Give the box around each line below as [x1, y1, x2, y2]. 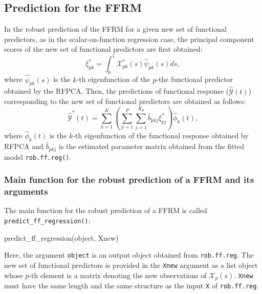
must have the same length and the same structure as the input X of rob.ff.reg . [4, 280, 259, 291]
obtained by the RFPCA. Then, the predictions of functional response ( [4, 86, 229, 96]
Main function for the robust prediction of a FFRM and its [4, 173, 254, 186]
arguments [4, 185, 48, 198]
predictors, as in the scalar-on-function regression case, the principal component [4, 33, 254, 44]
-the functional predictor [156, 74, 233, 85]
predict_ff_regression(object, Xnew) [4, 232, 119, 243]
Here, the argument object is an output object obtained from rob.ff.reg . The [4, 249, 254, 260]
